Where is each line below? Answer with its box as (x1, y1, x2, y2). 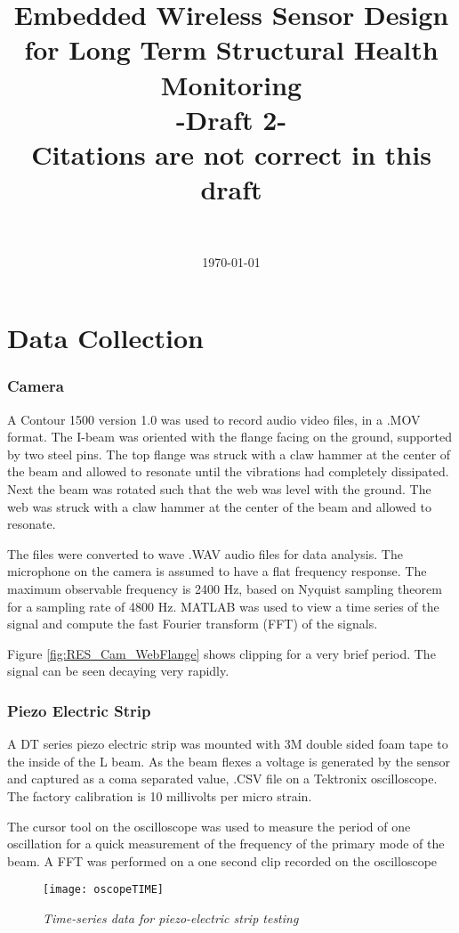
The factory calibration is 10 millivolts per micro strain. (7, 786, 312, 805)
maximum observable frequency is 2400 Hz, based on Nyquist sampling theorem (7, 580, 442, 597)
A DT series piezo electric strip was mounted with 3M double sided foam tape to (7, 734, 448, 753)
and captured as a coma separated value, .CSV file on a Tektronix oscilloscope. (7, 769, 438, 788)
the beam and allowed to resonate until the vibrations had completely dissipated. (7, 462, 449, 481)
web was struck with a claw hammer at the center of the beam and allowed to (7, 497, 431, 515)
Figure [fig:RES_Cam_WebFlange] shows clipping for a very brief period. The (7, 644, 436, 662)
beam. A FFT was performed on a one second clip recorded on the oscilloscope (7, 851, 438, 870)
